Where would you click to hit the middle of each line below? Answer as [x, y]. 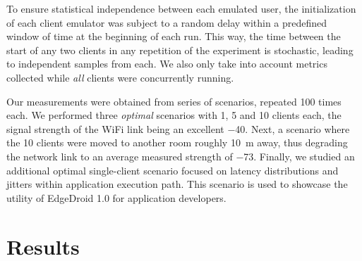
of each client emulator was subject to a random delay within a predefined [167, 22]
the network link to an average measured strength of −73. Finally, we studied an [181, 156]
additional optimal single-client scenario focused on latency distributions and [173, 170]
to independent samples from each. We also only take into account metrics [167, 64]
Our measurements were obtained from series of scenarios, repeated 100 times [174, 101]
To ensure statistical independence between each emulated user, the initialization [181, 8]
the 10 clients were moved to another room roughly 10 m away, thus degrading [177, 142]
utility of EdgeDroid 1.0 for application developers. [116, 197]
